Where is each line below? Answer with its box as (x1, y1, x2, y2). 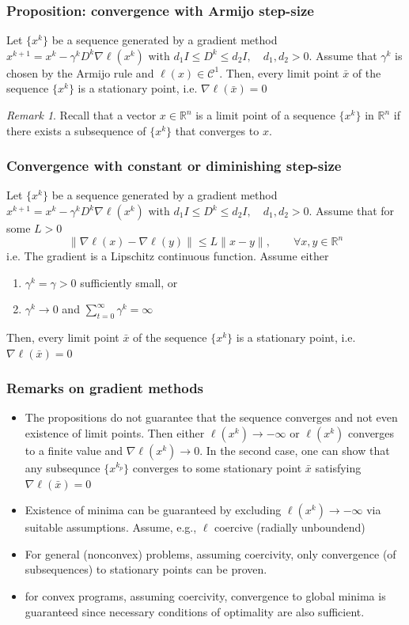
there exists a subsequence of (6, 122, 146, 138)
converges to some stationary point (132, 460, 302, 476)
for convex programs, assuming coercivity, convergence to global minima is (25, 588, 386, 604)
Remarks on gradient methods (6, 378, 204, 398)
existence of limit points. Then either (25, 425, 205, 441)
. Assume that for (309, 203, 395, 218)
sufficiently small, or (80, 274, 178, 290)
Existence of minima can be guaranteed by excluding (25, 502, 282, 518)
